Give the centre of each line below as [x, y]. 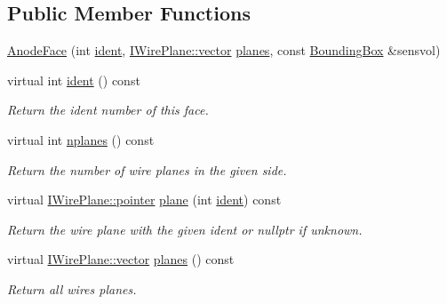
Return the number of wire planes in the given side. [147, 169]
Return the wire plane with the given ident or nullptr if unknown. [185, 229]
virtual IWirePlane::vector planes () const [121, 259]
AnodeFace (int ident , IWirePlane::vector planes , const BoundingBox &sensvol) [224, 50]
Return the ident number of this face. [108, 110]
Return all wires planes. [72, 288]
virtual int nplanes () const [81, 139]
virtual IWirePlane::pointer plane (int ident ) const [144, 200]
